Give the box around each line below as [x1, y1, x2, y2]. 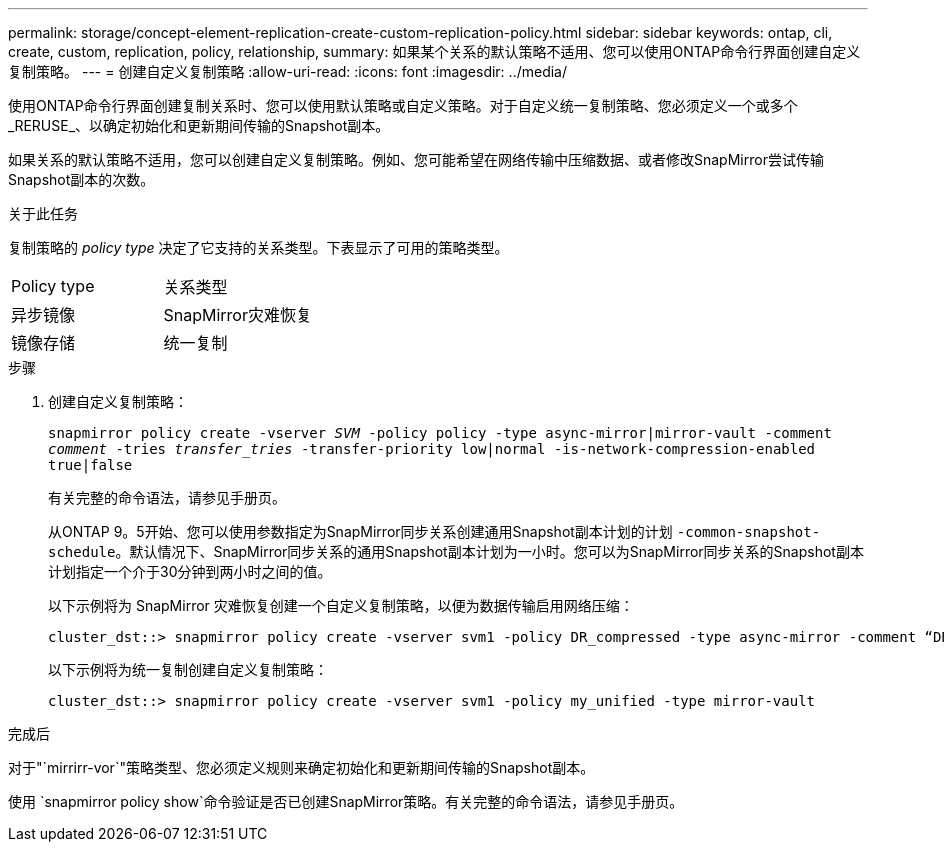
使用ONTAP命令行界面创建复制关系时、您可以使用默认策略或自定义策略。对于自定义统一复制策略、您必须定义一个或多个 [8, 97, 798, 114]
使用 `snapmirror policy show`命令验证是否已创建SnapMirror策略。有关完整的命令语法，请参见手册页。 [8, 793, 684, 810]
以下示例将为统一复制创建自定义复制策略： [48, 661, 328, 678]
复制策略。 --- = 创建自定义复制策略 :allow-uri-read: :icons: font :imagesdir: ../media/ [8, 63, 568, 80]
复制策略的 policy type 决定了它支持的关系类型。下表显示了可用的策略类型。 [8, 239, 509, 256]
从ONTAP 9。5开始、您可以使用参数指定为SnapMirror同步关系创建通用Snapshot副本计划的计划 [48, 523, 673, 540]
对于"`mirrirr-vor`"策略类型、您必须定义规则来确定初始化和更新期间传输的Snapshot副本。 [8, 759, 595, 776]
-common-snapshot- [676, 524, 821, 540]
